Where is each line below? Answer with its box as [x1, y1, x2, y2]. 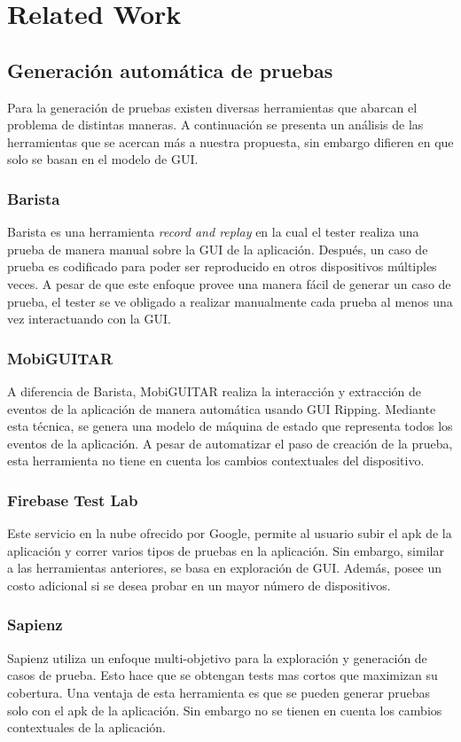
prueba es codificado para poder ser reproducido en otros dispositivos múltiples [7, 257, 437, 276]
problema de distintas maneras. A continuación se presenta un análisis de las [7, 115, 424, 134]
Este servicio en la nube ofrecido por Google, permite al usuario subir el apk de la [7, 524, 452, 543]
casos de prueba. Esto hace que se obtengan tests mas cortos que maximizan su [7, 666, 438, 684]
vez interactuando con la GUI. [7, 309, 171, 328]
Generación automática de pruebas [7, 56, 333, 83]
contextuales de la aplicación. [7, 718, 166, 737]
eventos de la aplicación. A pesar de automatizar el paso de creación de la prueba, [7, 433, 453, 452]
